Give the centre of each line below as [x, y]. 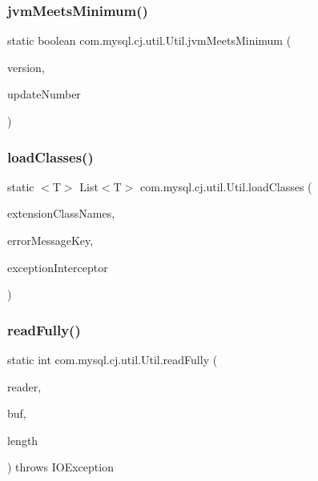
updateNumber [44, 94]
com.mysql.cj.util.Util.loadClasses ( [226, 186]
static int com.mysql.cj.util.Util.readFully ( [113, 359]
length [23, 440]
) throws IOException [60, 467]
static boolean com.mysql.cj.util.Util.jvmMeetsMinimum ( [149, 40]
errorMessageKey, [50, 240]
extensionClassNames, [61, 213]
